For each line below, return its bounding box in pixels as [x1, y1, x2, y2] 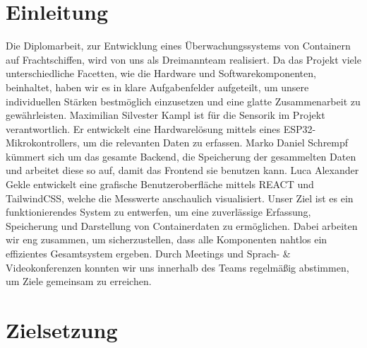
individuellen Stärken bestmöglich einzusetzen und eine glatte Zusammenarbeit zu [6, 93, 361, 108]
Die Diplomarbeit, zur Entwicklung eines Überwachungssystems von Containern [6, 38, 351, 53]
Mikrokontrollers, [6, 135, 80, 150]
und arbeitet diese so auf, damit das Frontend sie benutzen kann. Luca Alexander [6, 163, 359, 178]
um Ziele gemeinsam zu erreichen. [6, 274, 152, 289]
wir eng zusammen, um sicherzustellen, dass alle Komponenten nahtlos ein [6, 232, 327, 247]
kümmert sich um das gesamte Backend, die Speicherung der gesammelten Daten [6, 149, 356, 163]
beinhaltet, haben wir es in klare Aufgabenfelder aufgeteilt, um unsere [6, 79, 309, 94]
